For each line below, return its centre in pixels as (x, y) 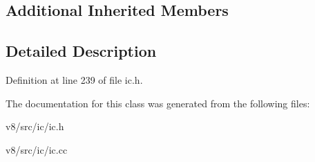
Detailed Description (81, 51)
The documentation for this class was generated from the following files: (158, 103)
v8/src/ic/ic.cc (37, 149)
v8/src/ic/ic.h (35, 126)
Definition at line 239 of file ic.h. (74, 79)
